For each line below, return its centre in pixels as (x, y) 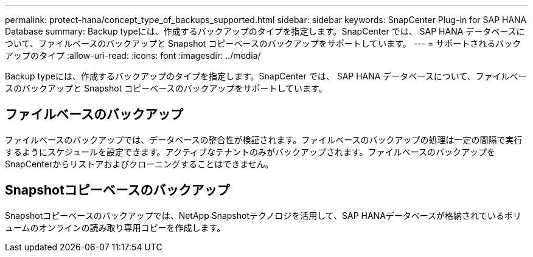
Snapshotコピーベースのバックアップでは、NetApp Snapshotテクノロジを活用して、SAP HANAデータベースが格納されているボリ (263, 215)
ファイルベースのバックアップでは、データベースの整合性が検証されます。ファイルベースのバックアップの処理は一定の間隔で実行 (264, 139)
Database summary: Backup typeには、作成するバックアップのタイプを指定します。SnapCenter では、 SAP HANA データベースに (265, 31)
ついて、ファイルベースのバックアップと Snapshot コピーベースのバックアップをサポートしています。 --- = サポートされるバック (263, 43)
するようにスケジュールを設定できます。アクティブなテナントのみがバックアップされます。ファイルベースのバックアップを (250, 152)
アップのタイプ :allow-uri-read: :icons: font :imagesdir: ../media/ (133, 55)
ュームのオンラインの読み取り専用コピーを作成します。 (115, 227)
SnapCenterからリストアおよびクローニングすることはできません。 (139, 164)
